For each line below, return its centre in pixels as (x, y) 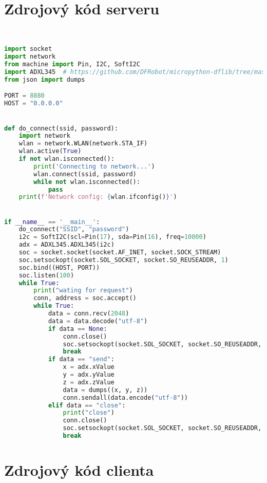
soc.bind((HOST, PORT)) (59, 267)
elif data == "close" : (87, 405)
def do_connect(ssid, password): (61, 128)
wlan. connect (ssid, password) (85, 174)
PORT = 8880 (24, 96)
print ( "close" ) (89, 413)
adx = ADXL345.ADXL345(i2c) (66, 245)
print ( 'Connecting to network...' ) (94, 166)
